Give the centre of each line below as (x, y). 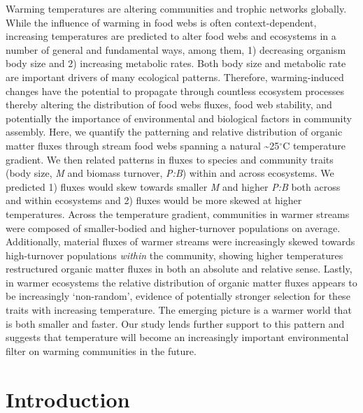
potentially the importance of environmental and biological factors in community (179, 118)
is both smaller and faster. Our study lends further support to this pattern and (175, 323)
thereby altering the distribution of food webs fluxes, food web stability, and (169, 104)
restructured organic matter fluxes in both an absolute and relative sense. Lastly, (179, 269)
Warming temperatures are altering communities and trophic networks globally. (176, 8)
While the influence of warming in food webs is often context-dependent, (161, 22)
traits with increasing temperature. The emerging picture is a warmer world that (179, 310)
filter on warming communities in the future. (101, 350)
